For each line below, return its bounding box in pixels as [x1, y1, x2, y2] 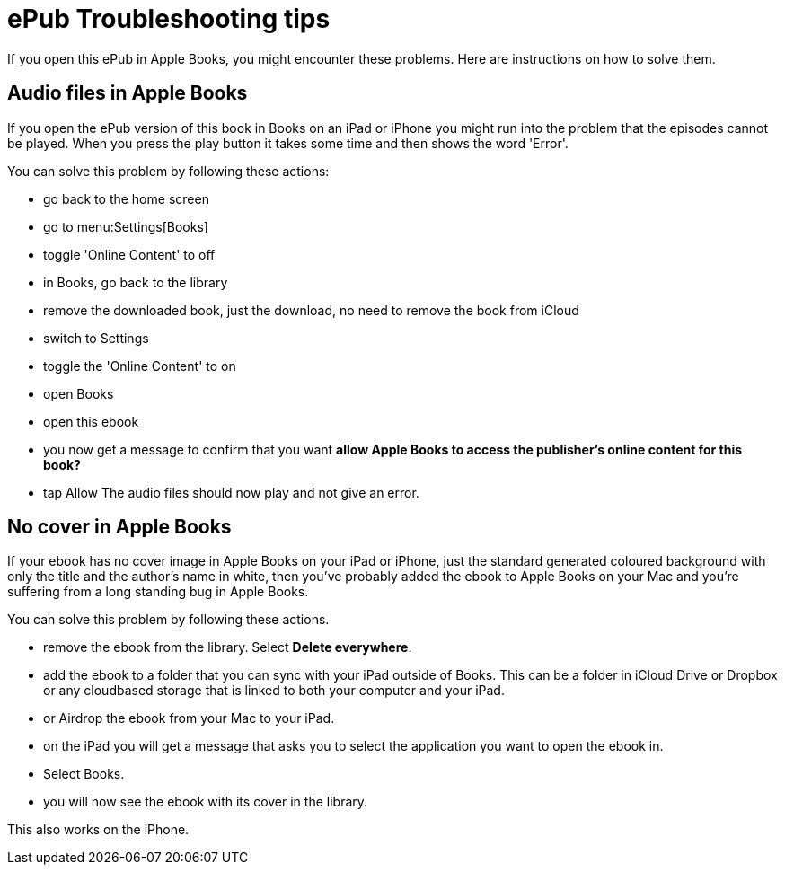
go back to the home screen [43, 190, 209, 207]
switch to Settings [43, 330, 149, 346]
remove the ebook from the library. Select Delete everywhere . [43, 639, 412, 656]
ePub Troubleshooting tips [7, 4, 331, 34]
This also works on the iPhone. [7, 822, 190, 838]
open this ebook [43, 413, 139, 429]
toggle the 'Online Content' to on [43, 357, 236, 374]
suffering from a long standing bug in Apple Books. [7, 584, 309, 600]
